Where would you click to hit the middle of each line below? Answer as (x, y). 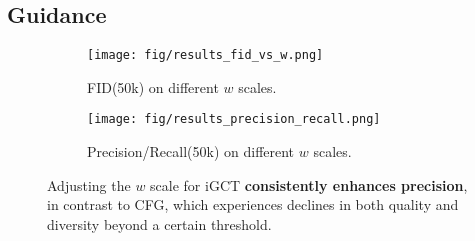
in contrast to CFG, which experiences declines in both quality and (253, 204)
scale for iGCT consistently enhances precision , (309, 184)
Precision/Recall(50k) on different (191, 151)
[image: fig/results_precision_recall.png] (234, 119)
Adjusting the (89, 184)
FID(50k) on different (153, 86)
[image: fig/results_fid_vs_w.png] (205, 55)
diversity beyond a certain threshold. (159, 223)
